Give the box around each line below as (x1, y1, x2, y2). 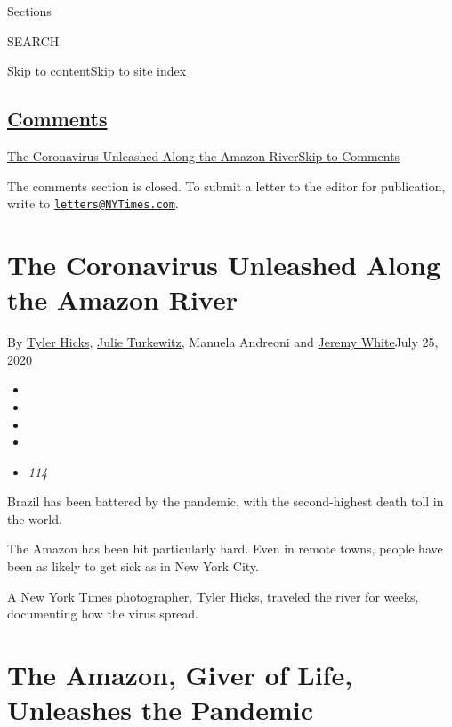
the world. (7, 509, 62, 528)
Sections (7, 2, 52, 20)
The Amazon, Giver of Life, (7, 657, 353, 693)
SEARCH (7, 31, 60, 50)
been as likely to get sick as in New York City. (7, 557, 259, 576)
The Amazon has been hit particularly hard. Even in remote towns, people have (7, 539, 443, 558)
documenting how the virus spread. (7, 604, 198, 623)
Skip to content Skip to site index (7, 61, 187, 80)
